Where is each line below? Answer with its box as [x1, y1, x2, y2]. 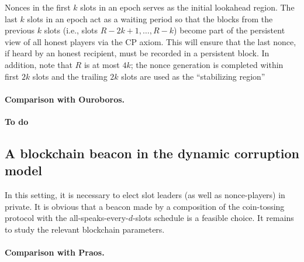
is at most [84, 58, 120, 70]
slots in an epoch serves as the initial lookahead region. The [80, 1, 295, 13]
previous [5, 24, 35, 36]
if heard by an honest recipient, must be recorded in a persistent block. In [5, 47, 270, 59]
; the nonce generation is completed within [130, 58, 284, 70]
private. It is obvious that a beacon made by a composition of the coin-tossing [5, 200, 285, 212]
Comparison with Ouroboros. [5, 93, 125, 105]
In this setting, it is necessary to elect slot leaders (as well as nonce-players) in [5, 189, 285, 201]
